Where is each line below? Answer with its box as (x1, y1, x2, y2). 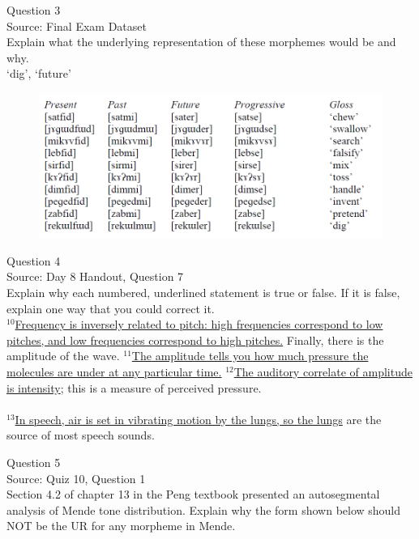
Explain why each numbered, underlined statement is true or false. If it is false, (6, 284, 400, 301)
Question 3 (6, 2, 61, 18)
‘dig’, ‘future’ (6, 65, 71, 82)
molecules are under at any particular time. (6, 363, 222, 380)
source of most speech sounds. (6, 427, 155, 444)
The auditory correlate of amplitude (233, 363, 413, 380)
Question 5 (6, 453, 61, 470)
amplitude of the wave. (6, 347, 120, 364)
